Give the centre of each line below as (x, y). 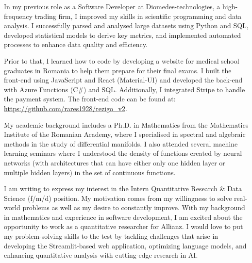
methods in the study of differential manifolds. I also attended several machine (121, 143)
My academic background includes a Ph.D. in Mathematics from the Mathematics (126, 124)
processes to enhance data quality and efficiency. (76, 44)
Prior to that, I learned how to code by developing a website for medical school (122, 60)
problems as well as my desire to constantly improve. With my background (134, 207)
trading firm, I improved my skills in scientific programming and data (138, 16)
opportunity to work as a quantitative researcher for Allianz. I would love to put (124, 226)
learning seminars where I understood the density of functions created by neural (123, 153)
